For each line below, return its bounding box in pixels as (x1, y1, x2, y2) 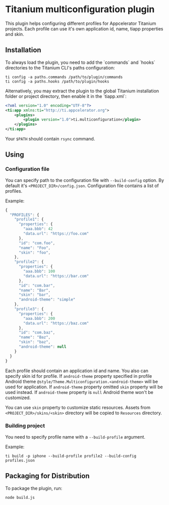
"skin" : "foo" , (18, 250, 51, 255)
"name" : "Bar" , (18, 287, 51, 293)
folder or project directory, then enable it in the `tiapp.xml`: (5, 93, 127, 99)
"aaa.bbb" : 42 (23, 227, 53, 232)
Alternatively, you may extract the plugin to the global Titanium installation (5, 88, 159, 94)
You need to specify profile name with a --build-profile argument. (5, 434, 145, 440)
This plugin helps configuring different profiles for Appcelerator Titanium (5, 20, 156, 26)
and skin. (5, 31, 24, 37)
